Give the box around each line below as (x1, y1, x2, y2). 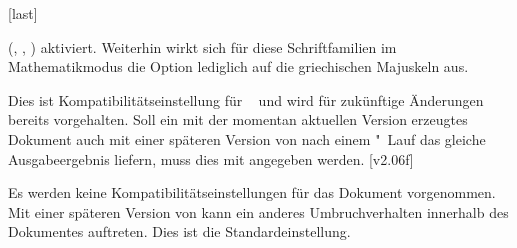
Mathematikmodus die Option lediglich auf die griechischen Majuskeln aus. (8, 56, 469, 77)
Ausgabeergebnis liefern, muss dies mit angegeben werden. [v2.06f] (8, 148, 414, 169)
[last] (8, 3, 38, 23)
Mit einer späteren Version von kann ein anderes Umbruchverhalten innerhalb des (8, 201, 509, 222)
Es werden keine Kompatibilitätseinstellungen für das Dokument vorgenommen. (8, 182, 496, 203)
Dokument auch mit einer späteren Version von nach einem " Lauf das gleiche (8, 128, 486, 149)
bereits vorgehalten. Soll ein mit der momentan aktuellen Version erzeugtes (8, 109, 468, 130)
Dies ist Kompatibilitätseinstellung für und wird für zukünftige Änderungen (8, 89, 484, 110)
